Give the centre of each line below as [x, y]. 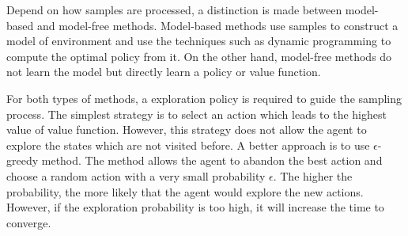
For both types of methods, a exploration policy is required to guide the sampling [204, 98]
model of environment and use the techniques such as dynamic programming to [199, 41]
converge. [29, 222]
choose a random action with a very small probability [136, 175]
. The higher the [313, 175]
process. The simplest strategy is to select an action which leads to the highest [196, 114]
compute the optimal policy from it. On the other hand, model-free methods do [199, 56]
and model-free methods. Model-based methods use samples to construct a [217, 25]
